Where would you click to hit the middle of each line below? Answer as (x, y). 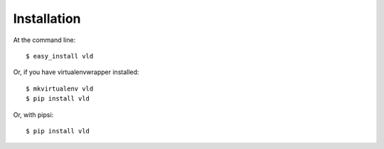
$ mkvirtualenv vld (60, 88)
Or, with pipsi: (33, 115)
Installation (47, 19)
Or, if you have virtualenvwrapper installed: (76, 72)
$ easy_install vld (60, 56)
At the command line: (44, 40)
